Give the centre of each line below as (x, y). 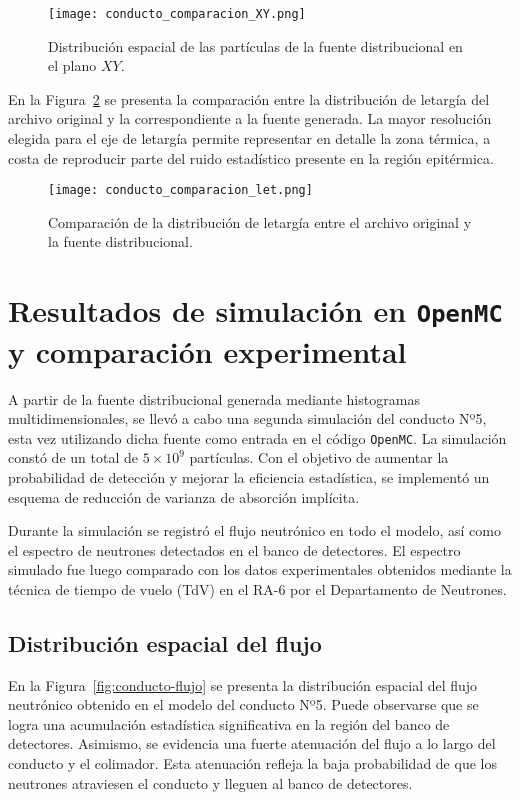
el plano (72, 65)
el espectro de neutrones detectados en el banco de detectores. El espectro (234, 549)
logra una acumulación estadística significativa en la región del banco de (229, 723)
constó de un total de (73, 457)
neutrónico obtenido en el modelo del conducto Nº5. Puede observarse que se (243, 704)
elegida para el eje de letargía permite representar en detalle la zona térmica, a (249, 138)
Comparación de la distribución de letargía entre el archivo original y (260, 221)
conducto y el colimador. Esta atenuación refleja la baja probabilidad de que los (252, 763)
